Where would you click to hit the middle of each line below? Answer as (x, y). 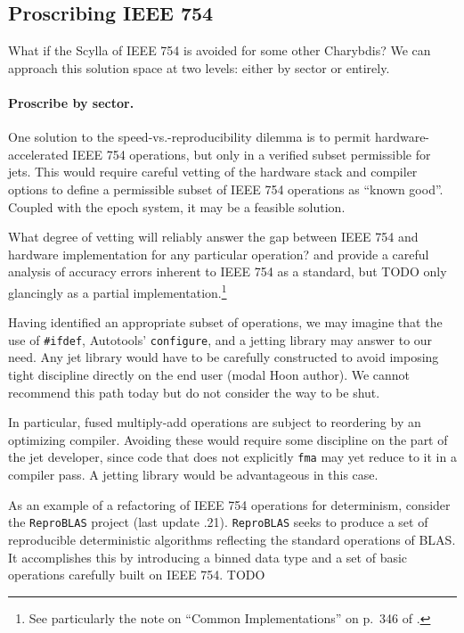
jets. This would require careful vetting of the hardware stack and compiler (213, 172)
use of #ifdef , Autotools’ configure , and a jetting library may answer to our (220, 339)
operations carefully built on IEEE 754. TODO (137, 575)
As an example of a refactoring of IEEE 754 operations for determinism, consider (229, 504)
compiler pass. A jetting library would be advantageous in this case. (193, 475)
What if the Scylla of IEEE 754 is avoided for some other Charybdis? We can (220, 50)
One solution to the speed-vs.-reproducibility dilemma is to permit (190, 137)
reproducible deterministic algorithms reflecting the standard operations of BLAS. (232, 539)
